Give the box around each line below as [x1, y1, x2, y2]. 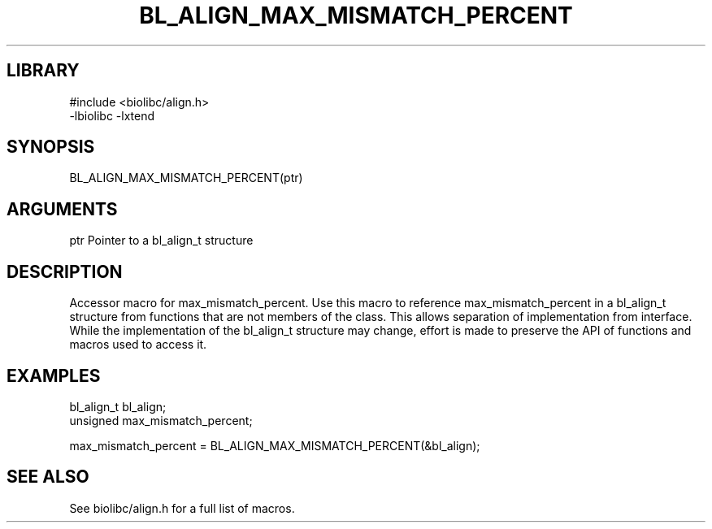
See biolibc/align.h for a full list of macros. [69, 501, 295, 515]
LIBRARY [7, 60, 80, 81]
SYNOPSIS [7, 137, 95, 158]
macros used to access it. [69, 337, 207, 352]
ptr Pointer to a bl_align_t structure [69, 233, 254, 248]
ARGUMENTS [7, 198, 118, 219]
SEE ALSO [7, 466, 89, 488]
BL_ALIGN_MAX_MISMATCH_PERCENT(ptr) [69, 171, 303, 185]
